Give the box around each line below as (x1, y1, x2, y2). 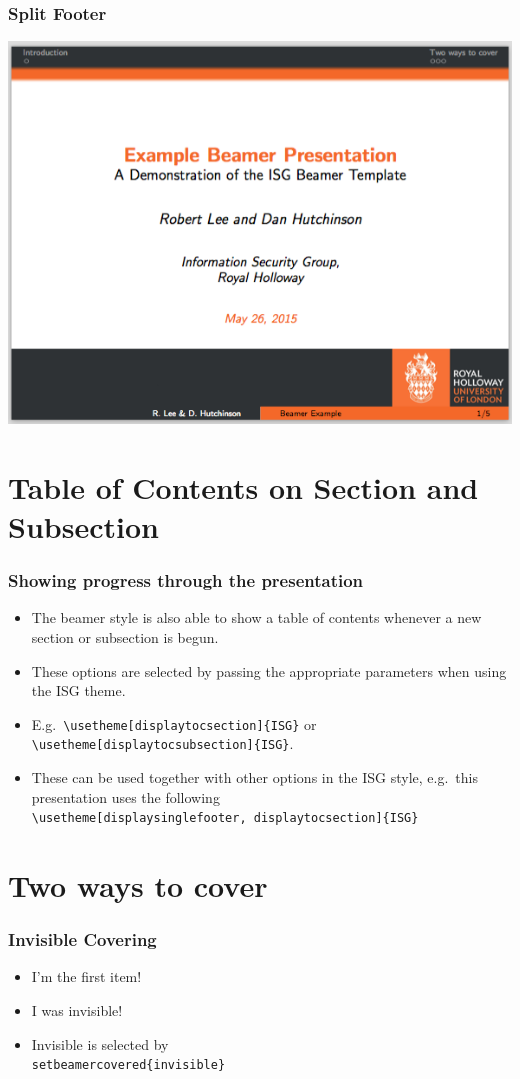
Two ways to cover (8, 865, 268, 906)
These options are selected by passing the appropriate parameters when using (31, 660, 507, 681)
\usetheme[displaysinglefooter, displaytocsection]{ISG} (31, 811, 419, 826)
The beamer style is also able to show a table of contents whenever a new (31, 607, 482, 628)
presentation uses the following (31, 786, 220, 807)
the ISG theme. (31, 680, 126, 701)
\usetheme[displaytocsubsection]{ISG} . (31, 733, 294, 754)
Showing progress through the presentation (8, 568, 364, 593)
